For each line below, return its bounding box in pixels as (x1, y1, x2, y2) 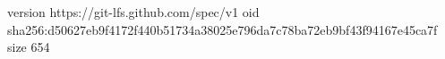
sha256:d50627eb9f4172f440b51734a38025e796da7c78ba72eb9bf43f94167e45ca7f (7, 20, 438, 38)
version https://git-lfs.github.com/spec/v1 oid (7, 3, 260, 21)
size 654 (7, 38, 50, 56)
